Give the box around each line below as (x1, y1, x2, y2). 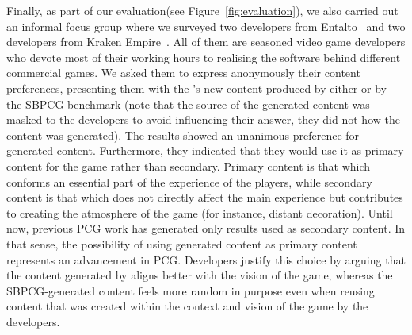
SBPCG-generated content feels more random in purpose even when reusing (6, 282, 375, 298)
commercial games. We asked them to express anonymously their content (6, 64, 360, 81)
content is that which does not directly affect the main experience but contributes (6, 189, 403, 206)
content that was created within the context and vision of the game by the (6, 298, 368, 314)
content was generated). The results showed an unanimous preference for (6, 126, 360, 143)
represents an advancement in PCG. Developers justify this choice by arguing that (6, 251, 406, 268)
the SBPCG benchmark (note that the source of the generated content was (6, 95, 370, 112)
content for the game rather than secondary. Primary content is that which (6, 157, 371, 174)
